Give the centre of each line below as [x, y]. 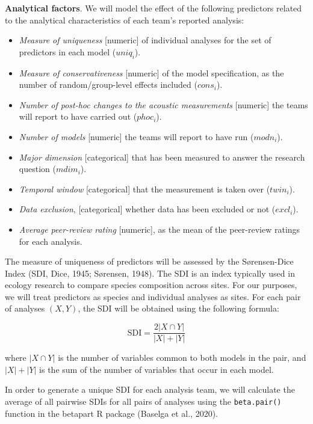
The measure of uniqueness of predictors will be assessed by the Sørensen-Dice [149, 261]
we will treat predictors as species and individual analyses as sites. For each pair [153, 296]
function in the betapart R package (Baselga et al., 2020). [112, 413]
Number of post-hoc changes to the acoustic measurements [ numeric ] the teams [163, 104]
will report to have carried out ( [78, 116]
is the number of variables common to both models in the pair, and [182, 358]
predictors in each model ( [67, 51]
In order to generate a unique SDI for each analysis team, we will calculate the [150, 389]
